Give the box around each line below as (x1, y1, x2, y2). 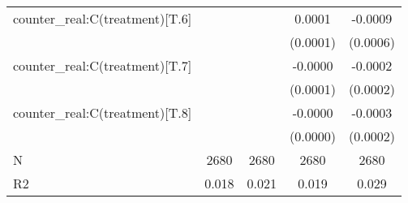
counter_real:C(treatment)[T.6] (13, 9, 192, 28)
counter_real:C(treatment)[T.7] (13, 56, 192, 75)
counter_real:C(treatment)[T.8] (13, 103, 192, 122)
